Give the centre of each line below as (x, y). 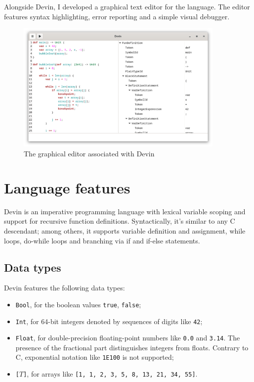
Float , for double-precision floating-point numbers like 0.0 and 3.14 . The (128, 338)
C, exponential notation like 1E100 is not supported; (95, 357)
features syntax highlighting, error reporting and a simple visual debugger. (117, 16)
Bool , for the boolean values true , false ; (78, 304)
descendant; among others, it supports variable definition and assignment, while (125, 230)
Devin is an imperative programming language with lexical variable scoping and (125, 211)
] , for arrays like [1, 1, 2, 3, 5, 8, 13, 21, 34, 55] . (110, 374)
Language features (67, 187)
